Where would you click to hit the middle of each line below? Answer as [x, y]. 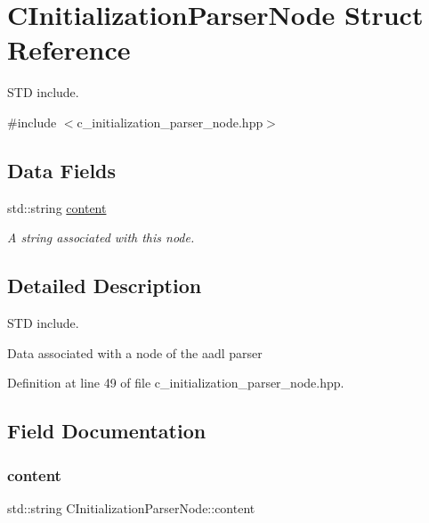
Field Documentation [107, 431]
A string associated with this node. [101, 237]
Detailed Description [105, 286]
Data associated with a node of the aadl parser [135, 352]
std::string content [57, 207]
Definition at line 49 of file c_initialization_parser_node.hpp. [176, 383]
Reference [69, 49]
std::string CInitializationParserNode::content [131, 507]
